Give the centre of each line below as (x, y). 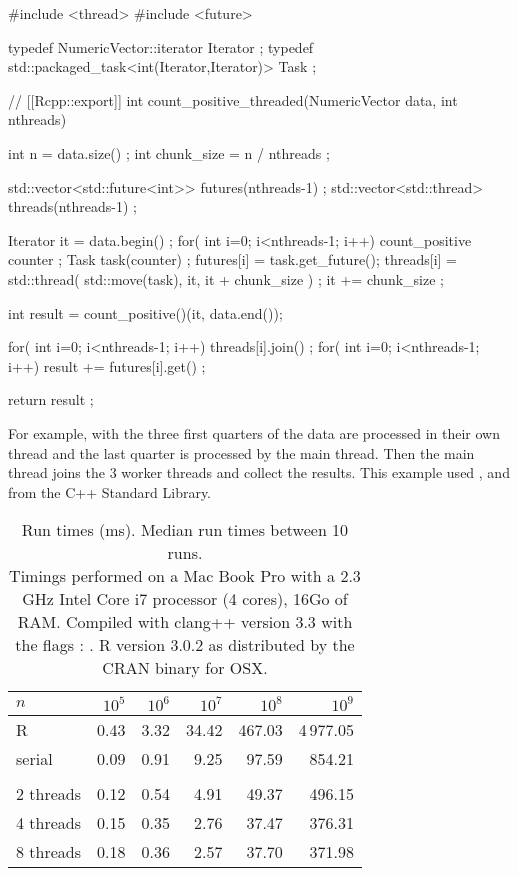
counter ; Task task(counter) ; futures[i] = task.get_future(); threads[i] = (233, 259)
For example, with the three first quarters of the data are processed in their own (254, 432)
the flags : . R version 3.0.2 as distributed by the (185, 645)
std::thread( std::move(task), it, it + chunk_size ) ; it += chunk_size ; (226, 278)
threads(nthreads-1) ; (72, 206)
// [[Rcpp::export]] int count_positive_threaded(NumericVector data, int (233, 99)
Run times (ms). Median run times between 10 (185, 530)
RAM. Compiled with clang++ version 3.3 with (185, 622)
